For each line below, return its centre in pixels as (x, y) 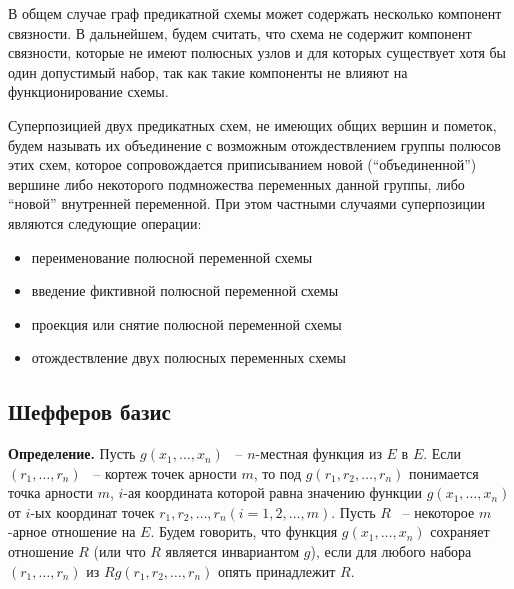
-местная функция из (318, 453)
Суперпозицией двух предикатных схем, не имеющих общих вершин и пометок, (252, 124)
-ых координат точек (92, 511)
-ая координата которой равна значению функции (273, 492)
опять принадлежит (276, 570)
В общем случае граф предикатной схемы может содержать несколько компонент (255, 13)
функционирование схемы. (88, 91)
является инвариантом (232, 551)
